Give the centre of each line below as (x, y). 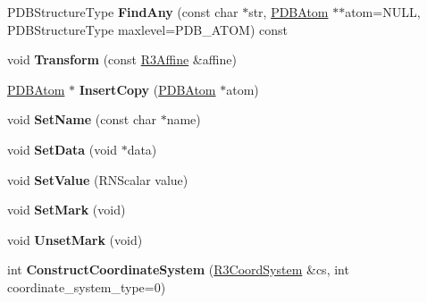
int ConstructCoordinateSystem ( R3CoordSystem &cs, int (178, 269)
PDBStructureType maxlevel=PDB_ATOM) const (148, 29)
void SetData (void (62, 149)
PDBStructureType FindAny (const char (123, 12)
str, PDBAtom (289, 12)
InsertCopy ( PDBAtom (147, 89)
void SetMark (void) (67, 210)
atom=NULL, (383, 12)
